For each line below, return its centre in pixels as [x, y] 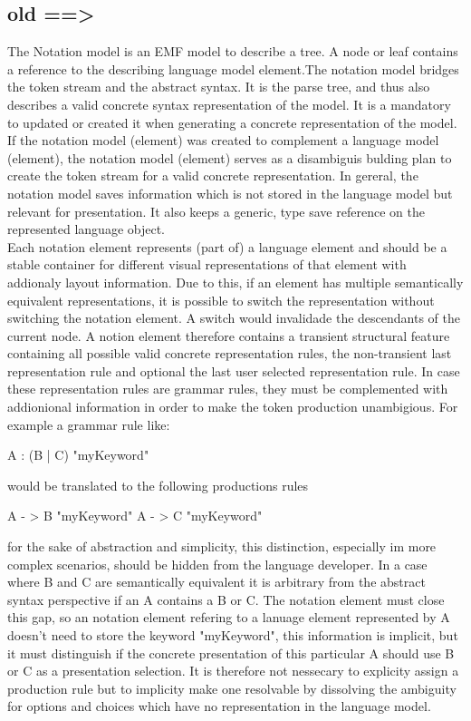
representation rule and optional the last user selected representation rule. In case [234, 370]
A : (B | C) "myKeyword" [78, 455]
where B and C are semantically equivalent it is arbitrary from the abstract [216, 582]
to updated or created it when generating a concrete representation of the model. [232, 122]
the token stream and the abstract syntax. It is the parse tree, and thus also [219, 87]
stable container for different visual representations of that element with [207, 264]
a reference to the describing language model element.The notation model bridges [233, 68]
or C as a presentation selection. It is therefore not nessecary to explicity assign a [233, 671]
